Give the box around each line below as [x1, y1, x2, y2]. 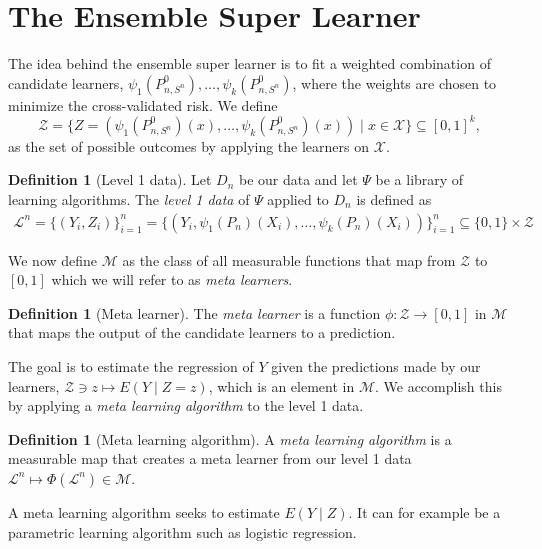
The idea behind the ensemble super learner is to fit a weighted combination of [8, 53, 491, 74]
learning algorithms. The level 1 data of [8, 189, 250, 209]
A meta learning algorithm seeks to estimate [8, 501, 280, 522]
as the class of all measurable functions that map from [122, 249, 456, 270]
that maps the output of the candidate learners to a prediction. [8, 322, 396, 343]
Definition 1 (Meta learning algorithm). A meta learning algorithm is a [8, 428, 452, 449]
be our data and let [238, 169, 358, 190]
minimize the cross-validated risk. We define [8, 94, 278, 115]
